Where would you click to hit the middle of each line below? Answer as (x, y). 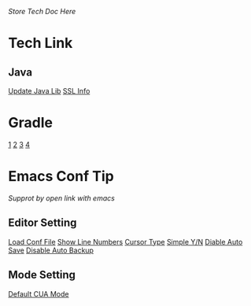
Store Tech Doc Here (42, 11)
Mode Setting (42, 275)
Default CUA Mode (39, 293)
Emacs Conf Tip (61, 177)
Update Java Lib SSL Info (49, 91)
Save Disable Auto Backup (51, 250)
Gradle (31, 123)
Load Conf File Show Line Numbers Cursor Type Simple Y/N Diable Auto (125, 241)
